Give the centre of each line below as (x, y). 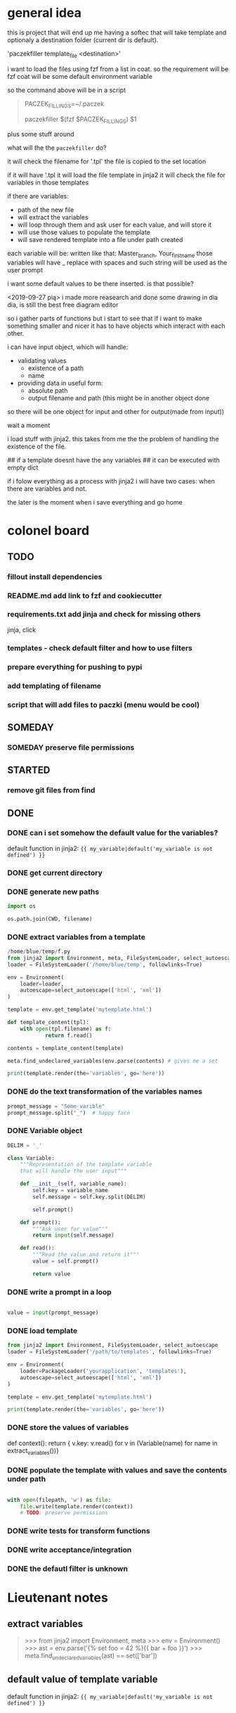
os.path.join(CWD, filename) (50, 919)
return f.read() (68, 1035)
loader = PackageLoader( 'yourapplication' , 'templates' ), (104, 1371)
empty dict (23, 468)
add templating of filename (54, 685)
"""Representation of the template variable (86, 1165)
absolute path (48, 391)
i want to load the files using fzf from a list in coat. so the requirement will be (118, 69)
